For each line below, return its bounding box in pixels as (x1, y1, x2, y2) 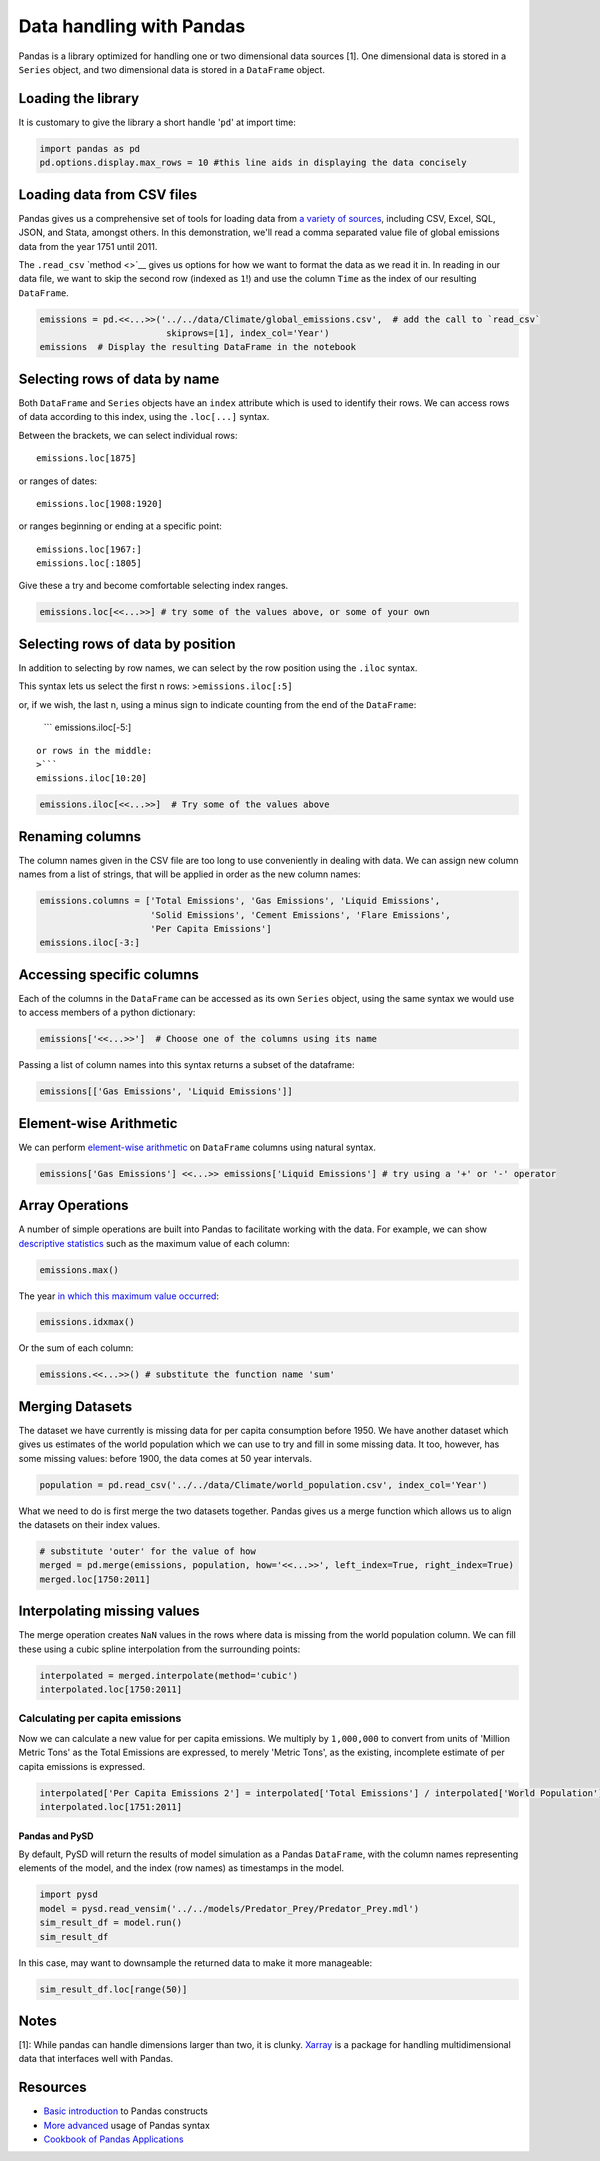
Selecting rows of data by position (18, 635, 236, 652)
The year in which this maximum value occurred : (18, 1290, 220, 1302)
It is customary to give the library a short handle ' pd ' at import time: (18, 116, 297, 128)
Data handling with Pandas (18, 15, 246, 37)
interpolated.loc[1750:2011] (39, 1684, 183, 1695)
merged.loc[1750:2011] (39, 1573, 151, 1585)
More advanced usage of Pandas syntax (43, 2119, 210, 2131)
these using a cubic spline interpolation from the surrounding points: (18, 1643, 301, 1655)
